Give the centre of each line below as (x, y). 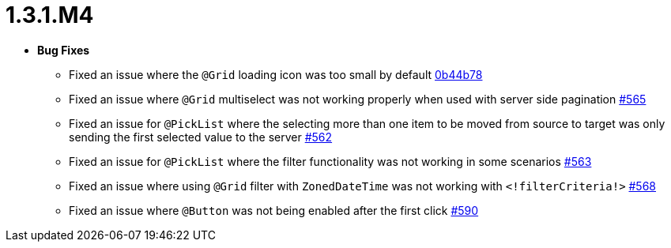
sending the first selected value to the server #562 (201, 137)
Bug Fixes (64, 50)
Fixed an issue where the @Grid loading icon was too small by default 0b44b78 (276, 74)
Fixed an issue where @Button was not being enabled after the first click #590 (274, 210)
